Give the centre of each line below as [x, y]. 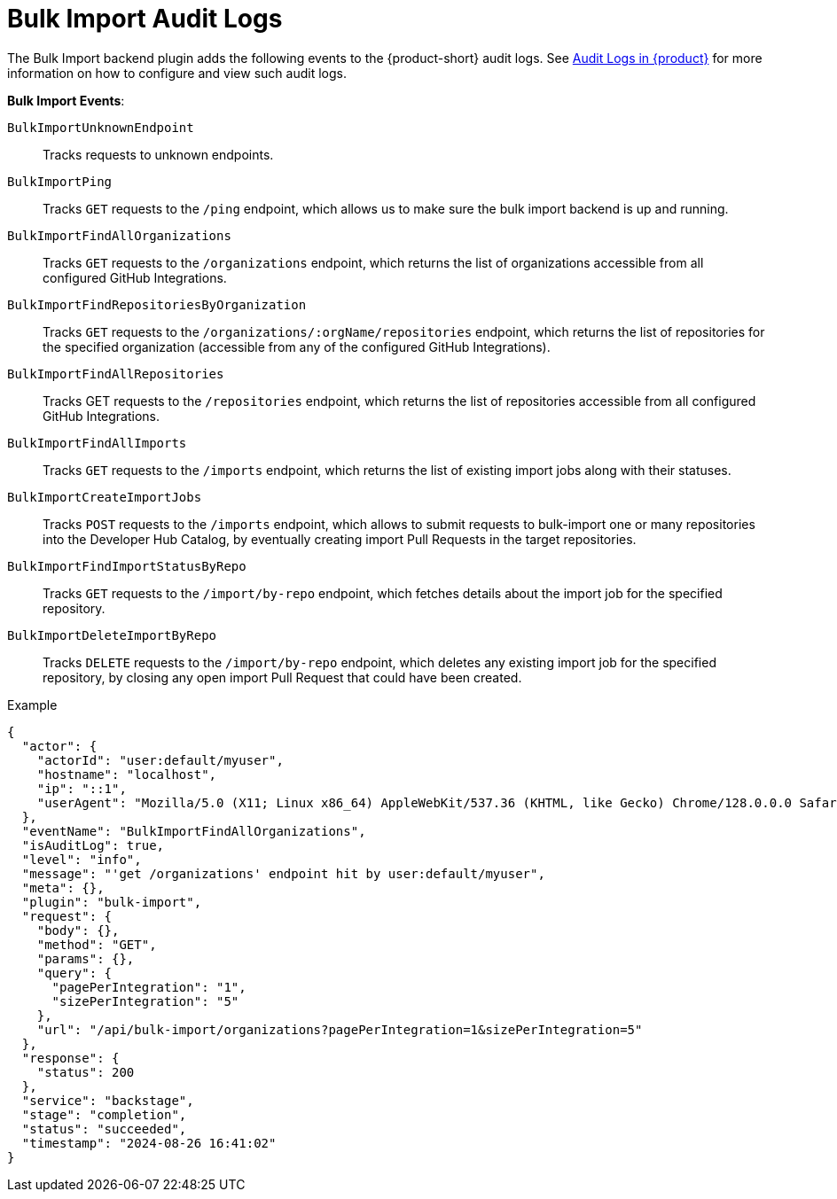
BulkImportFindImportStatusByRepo [127, 566]
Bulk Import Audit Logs [145, 19]
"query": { [74, 973]
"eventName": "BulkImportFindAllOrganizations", [194, 831]
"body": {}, [78, 930]
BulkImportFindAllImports [97, 443]
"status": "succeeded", [104, 1129]
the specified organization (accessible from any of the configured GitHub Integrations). [297, 346]
